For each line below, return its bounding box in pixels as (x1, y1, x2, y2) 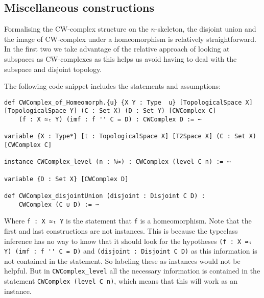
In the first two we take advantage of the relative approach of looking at (4, 43, 230, 54)
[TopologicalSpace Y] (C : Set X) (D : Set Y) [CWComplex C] (4, 107, 217, 115)
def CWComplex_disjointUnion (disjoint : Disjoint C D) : (4, 192, 205, 200)
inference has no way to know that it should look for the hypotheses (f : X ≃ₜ (4, 235, 252, 246)
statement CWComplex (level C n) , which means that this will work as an (4, 276, 238, 286)
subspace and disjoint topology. (4, 63, 102, 74)
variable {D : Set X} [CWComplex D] (4, 175, 129, 183)
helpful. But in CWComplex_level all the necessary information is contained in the (4, 265, 260, 276)
